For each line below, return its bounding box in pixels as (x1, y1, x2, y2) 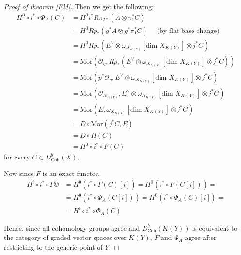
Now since (4, 168, 34, 178)
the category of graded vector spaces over (4, 232, 127, 242)
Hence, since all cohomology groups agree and (4, 223, 140, 233)
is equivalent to (192, 223, 238, 233)
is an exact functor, (42, 168, 100, 178)
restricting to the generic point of (4, 241, 103, 252)
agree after (185, 232, 217, 242)
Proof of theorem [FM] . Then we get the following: (4, 1, 154, 11)
